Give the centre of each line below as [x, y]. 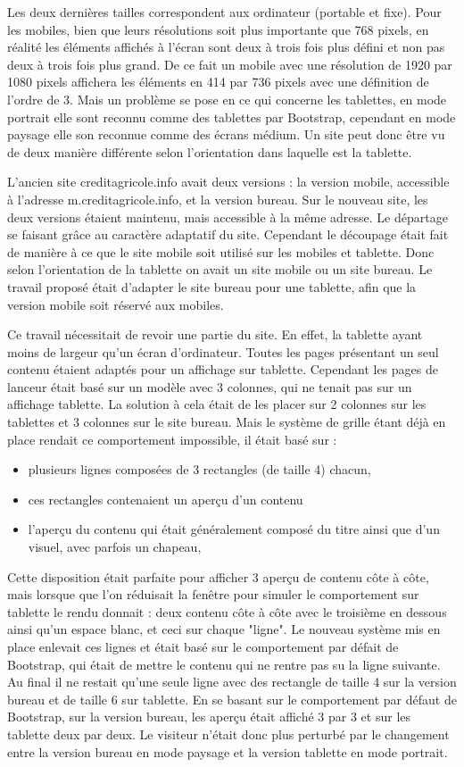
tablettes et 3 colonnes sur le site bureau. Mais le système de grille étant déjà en [227, 422]
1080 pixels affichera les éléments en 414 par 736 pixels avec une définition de [218, 82]
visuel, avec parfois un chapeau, [115, 547]
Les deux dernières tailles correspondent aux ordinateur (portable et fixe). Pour [224, 12]
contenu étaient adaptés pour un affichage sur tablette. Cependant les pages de [223, 369]
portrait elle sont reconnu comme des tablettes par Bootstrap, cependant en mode [232, 117]
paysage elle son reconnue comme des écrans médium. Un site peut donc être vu [226, 134]
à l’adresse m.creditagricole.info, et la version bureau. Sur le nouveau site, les [218, 199]
